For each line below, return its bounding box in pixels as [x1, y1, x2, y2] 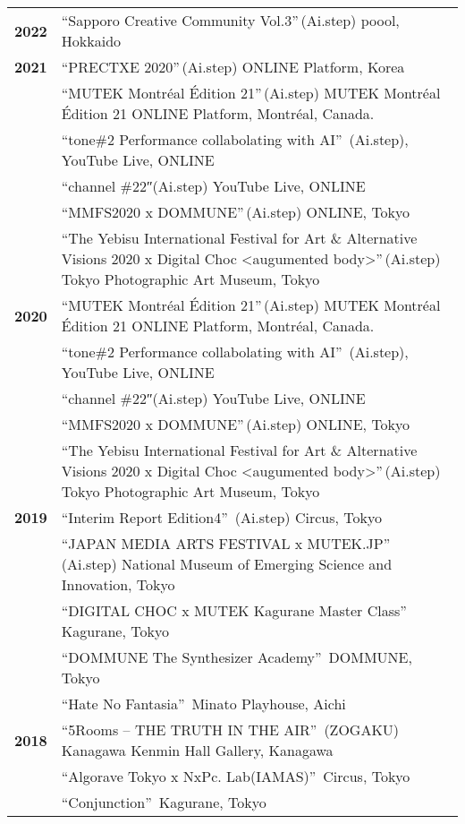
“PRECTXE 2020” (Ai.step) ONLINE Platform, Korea [61, 56, 405, 77]
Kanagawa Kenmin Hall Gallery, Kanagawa [61, 740, 334, 760]
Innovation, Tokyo [61, 574, 175, 595]
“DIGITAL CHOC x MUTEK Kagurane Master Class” [61, 600, 407, 621]
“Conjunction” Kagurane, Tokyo [61, 792, 266, 812]
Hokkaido [61, 30, 122, 51]
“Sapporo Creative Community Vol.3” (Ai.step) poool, [61, 10, 400, 30]
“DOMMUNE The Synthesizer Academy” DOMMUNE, [61, 647, 412, 667]
